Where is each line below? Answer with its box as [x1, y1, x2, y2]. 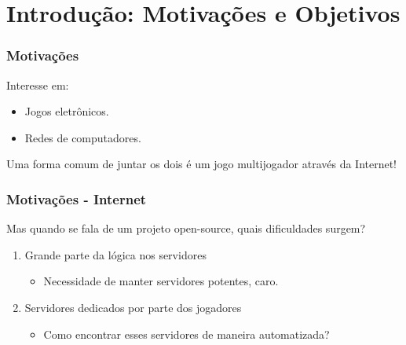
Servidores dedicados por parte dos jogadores [24, 299, 242, 315]
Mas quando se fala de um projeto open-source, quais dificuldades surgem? [6, 220, 366, 237]
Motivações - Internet [6, 189, 147, 208]
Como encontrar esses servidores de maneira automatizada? [43, 325, 330, 342]
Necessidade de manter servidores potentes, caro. [43, 273, 279, 289]
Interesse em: [6, 76, 69, 93]
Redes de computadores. [24, 129, 141, 145]
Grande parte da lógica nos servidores [24, 246, 207, 262]
